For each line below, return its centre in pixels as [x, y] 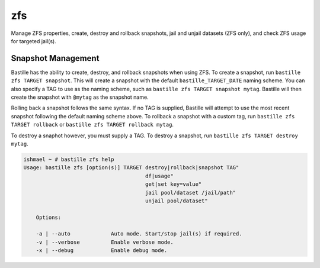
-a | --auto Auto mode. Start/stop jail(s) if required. [139, 234]
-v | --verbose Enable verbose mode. [105, 242]
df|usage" [160, 176]
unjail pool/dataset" [177, 201]
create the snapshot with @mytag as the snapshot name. [80, 97]
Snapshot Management [55, 58]
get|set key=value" [174, 184]
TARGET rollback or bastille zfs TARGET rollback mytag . [92, 125]
